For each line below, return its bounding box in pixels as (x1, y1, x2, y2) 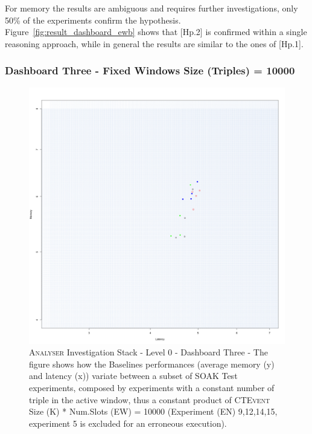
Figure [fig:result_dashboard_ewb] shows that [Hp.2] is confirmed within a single (5, 25, 307, 38)
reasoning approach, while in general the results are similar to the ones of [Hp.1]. (5, 37, 304, 50)
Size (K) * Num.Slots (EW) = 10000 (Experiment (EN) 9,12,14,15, (29, 405, 278, 418)
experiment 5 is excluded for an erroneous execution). (29, 416, 227, 429)
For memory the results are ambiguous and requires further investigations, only (5, 2, 298, 14)
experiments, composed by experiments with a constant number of (29, 381, 275, 394)
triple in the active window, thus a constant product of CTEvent (29, 393, 270, 406)
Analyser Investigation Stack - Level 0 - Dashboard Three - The (29, 346, 268, 358)
